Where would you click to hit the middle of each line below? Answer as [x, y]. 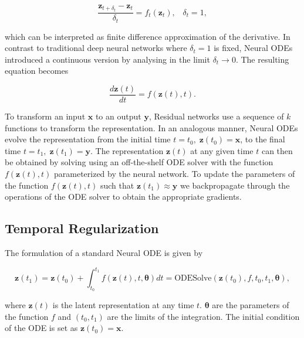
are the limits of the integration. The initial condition [203, 316]
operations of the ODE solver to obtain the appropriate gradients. [123, 197]
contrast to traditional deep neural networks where [96, 48]
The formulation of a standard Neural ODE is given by [104, 252]
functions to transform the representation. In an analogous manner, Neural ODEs [151, 127]
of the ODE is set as [41, 328]
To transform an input [45, 116]
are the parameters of [251, 305]
